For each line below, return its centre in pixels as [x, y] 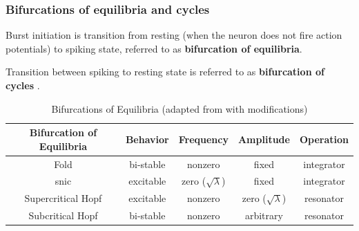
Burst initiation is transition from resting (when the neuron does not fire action [174, 35]
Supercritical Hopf [63, 198]
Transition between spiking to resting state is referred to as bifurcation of [165, 72]
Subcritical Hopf [63, 215]
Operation [324, 139]
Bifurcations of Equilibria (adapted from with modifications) [179, 108]
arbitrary [264, 215]
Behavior [147, 139]
